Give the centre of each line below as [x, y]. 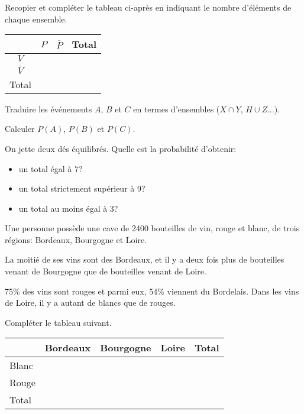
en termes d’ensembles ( [177, 109]
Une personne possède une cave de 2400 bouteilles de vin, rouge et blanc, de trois [152, 228]
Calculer [20, 129]
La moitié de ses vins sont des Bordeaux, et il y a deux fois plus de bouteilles [145, 259]
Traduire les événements [48, 109]
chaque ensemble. [36, 19]
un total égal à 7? [51, 168]
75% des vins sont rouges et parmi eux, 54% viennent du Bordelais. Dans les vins [152, 291]
